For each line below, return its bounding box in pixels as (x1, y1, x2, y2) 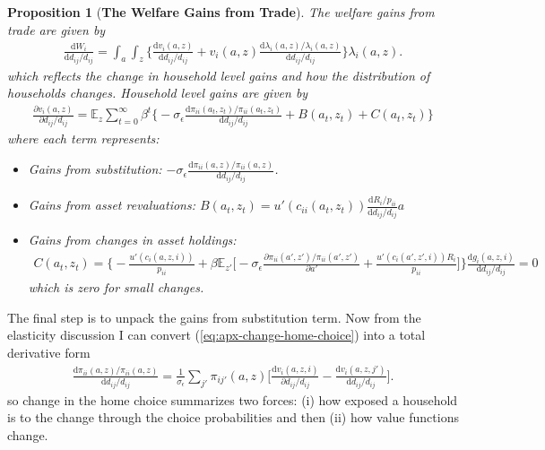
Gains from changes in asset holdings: (28, 230, 237, 249)
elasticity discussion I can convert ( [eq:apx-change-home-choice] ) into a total (7, 325, 426, 344)
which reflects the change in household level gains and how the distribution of (7, 65, 430, 84)
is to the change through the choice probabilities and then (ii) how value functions (7, 408, 459, 427)
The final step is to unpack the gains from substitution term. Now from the (7, 307, 421, 326)
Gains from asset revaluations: (28, 195, 195, 214)
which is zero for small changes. (28, 278, 204, 297)
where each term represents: (7, 129, 160, 148)
